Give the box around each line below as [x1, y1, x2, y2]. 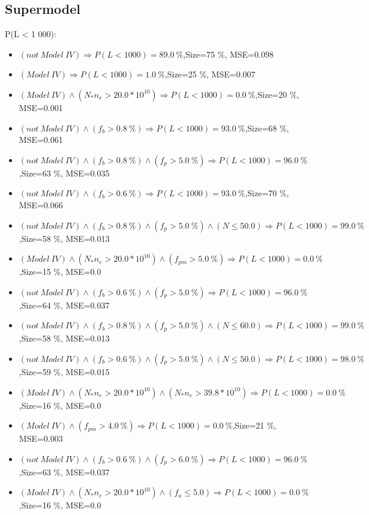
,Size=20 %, [255, 88, 299, 100]
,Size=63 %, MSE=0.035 [19, 166, 110, 179]
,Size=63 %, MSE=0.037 [19, 465, 110, 478]
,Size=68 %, [245, 121, 289, 134]
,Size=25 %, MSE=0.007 [164, 68, 256, 80]
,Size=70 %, [245, 187, 289, 199]
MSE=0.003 [19, 432, 63, 445]
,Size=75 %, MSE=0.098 [183, 47, 274, 60]
